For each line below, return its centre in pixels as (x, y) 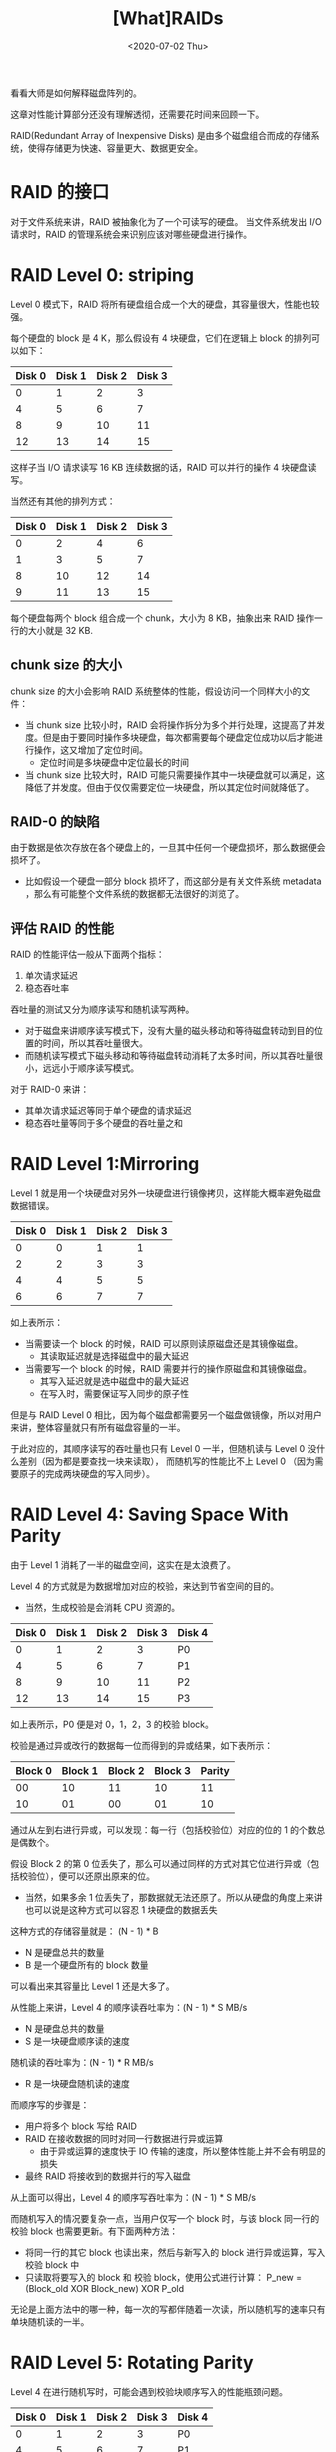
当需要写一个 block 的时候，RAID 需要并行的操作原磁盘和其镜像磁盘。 (168, 1369)
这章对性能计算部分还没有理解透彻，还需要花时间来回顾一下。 (137, 114)
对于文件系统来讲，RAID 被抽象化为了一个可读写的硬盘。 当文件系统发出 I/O (166, 221)
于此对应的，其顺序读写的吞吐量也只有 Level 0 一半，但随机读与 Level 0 (158, 1449)
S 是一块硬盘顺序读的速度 (77, 2041)
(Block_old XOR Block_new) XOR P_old (104, 2289)
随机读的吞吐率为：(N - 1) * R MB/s (82, 2063)
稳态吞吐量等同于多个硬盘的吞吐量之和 (103, 1123)
